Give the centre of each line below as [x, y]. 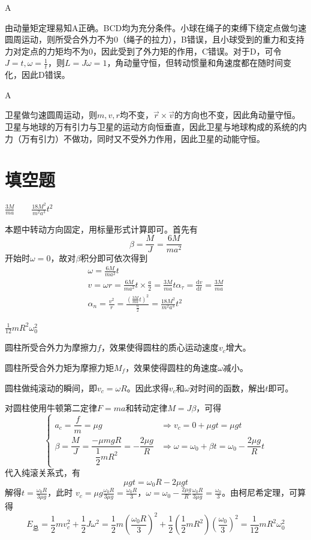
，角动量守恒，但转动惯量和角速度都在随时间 [195, 63]
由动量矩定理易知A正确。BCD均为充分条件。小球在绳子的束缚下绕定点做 [147, 27]
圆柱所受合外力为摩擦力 [51, 347]
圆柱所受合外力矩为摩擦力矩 [59, 368]
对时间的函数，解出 [227, 387]
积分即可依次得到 [114, 258]
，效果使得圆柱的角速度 [172, 368]
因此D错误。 [46, 75]
